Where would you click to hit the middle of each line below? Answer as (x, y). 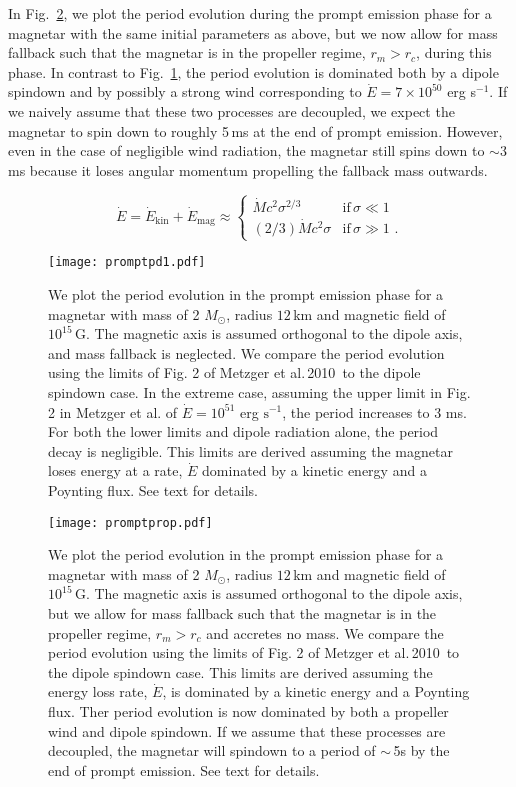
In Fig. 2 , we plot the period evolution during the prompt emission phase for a (250, 13)
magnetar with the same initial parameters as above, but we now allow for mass (253, 32)
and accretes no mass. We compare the (325, 632)
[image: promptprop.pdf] (130, 522)
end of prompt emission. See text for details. (184, 769)
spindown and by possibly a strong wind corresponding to (185, 91)
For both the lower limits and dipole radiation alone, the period (243, 431)
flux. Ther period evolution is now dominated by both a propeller (248, 710)
